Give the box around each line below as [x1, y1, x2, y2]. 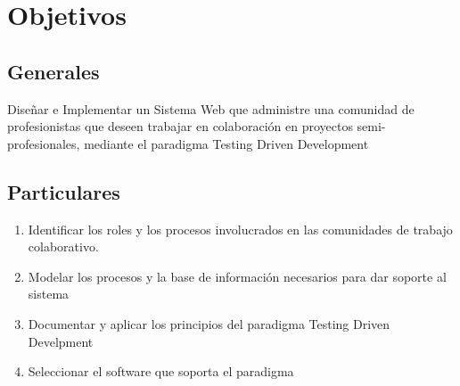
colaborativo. [28, 237, 99, 256]
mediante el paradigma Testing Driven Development [84, 134, 369, 152]
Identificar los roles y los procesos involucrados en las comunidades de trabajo [28, 219, 453, 238]
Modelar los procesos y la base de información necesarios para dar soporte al [28, 267, 447, 285]
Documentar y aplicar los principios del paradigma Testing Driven [28, 314, 390, 333]
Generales [7, 57, 100, 85]
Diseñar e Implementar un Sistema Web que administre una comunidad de [7, 99, 415, 118]
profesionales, [7, 134, 80, 152]
